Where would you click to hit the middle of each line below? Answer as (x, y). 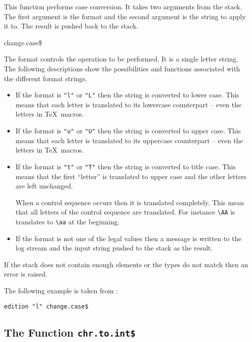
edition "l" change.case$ (46, 306)
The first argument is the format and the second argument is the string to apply (125, 16)
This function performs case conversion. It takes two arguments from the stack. (123, 6)
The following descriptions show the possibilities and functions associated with (122, 68)
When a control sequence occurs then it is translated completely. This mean (130, 202)
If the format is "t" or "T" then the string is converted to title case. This (126, 166)
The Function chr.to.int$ (70, 332)
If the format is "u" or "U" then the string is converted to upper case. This (128, 130)
